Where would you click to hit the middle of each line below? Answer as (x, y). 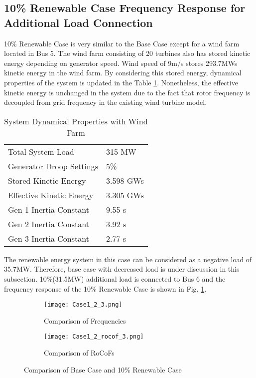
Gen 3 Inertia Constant (49, 238)
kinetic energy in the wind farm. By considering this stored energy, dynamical (123, 73)
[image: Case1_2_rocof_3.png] (94, 337)
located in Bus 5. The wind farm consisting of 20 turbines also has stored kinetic (127, 53)
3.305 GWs (125, 195)
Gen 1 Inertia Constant (49, 209)
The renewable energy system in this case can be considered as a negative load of (128, 259)
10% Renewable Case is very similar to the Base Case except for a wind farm (122, 43)
